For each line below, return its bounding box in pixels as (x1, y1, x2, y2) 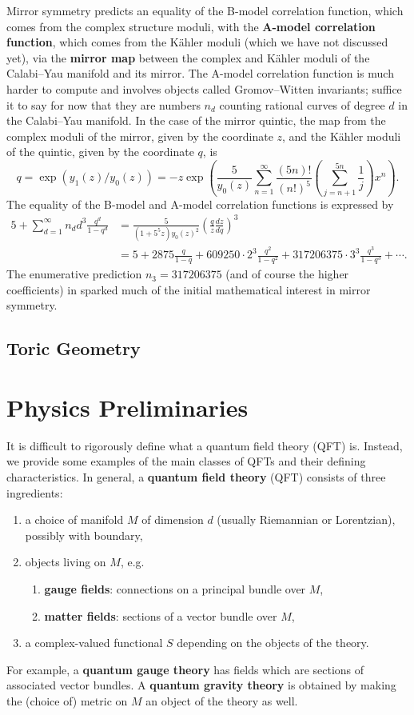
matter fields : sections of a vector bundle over (44, 607, 277, 624)
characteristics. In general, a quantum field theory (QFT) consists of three (6, 469, 386, 485)
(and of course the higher (225, 266, 349, 282)
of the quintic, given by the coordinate (6, 143, 194, 160)
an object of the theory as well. (145, 693, 298, 709)
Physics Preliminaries (6, 390, 249, 423)
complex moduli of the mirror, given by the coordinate (6, 127, 273, 144)
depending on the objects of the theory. (177, 634, 369, 651)
